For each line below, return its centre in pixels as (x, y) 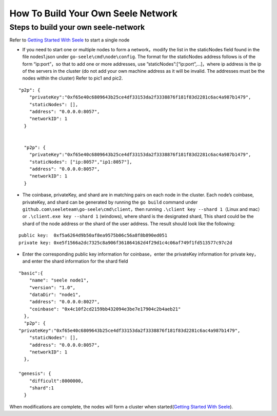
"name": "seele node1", (59, 280)
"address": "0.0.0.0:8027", (64, 302)
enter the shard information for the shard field (80, 261)
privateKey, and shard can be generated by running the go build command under (110, 202)
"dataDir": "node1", (55, 294)
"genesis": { (35, 374)
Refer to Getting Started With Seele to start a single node (70, 40)
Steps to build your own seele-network (77, 27)
